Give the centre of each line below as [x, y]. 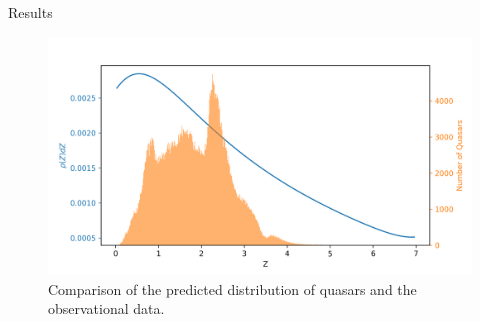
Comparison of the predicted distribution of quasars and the [232, 288]
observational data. [106, 308]
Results [30, 12]
